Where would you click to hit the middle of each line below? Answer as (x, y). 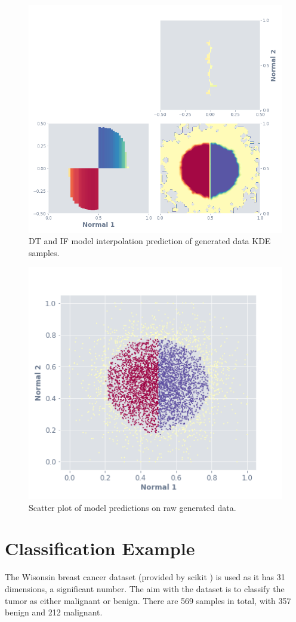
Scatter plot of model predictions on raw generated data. (132, 507)
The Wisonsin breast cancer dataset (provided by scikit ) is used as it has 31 (145, 577)
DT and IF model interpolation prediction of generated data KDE (150, 241)
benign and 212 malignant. (54, 612)
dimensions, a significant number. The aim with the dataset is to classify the (145, 588)
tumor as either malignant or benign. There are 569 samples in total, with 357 (148, 600)
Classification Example (100, 548)
